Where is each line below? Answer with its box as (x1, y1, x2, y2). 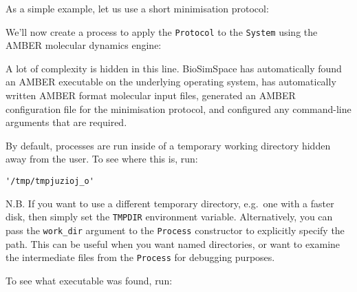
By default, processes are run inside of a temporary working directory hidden (6, 138, 331, 152)
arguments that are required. (6, 115, 127, 129)
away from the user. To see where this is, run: (6, 152, 198, 166)
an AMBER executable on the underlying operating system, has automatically (6, 74, 336, 89)
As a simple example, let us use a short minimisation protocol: (6, 1, 269, 15)
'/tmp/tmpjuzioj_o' (6, 176, 94, 186)
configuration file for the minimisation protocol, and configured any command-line (6, 101, 351, 116)
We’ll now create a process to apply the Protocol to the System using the (6, 24, 318, 39)
